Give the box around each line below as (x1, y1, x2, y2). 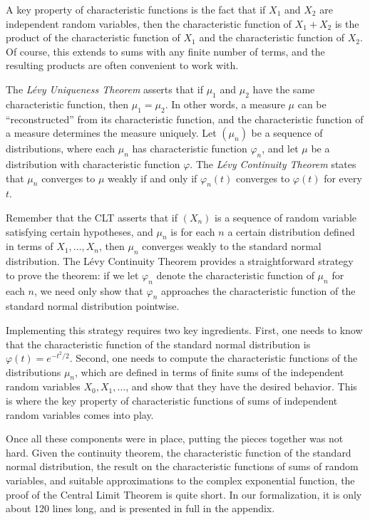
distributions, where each (6, 141, 115, 156)
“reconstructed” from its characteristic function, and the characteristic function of (6, 111, 364, 126)
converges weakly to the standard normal (142, 239, 322, 254)
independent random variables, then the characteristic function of (6, 16, 292, 31)
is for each (170, 224, 215, 239)
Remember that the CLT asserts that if (6, 209, 178, 224)
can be (297, 96, 327, 111)
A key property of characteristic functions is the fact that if (6, 2, 266, 16)
